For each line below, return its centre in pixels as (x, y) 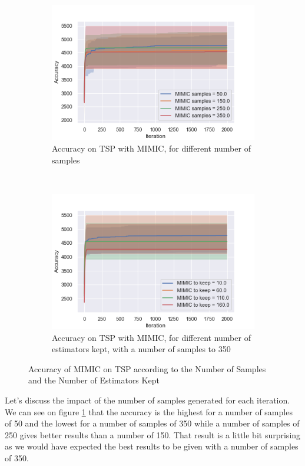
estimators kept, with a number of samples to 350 (141, 349)
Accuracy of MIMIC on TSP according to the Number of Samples (147, 368)
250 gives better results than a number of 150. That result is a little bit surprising (153, 434)
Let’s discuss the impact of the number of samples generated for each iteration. (147, 400)
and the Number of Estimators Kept (94, 380)
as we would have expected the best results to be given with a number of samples (152, 446)
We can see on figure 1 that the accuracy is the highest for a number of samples (149, 411)
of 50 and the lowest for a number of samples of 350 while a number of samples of (152, 423)
